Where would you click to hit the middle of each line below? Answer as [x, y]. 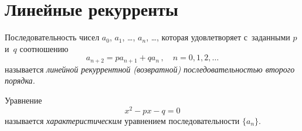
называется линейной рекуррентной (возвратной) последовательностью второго [150, 69]
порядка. [20, 80]
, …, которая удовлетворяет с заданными [218, 37]
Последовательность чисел [52, 37]
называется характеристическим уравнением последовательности [122, 120]
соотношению [44, 48]
